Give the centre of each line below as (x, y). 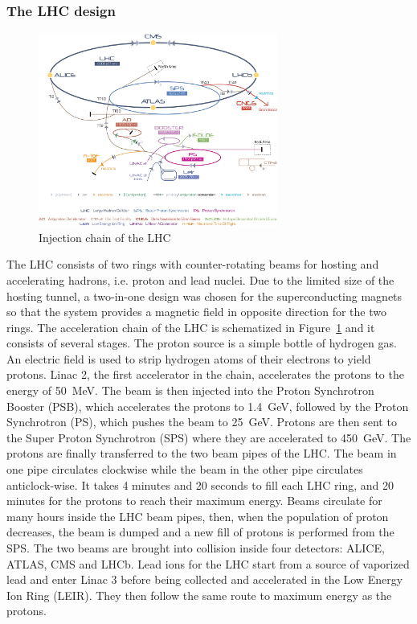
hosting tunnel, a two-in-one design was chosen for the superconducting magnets (204, 296)
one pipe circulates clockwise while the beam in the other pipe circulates (185, 469)
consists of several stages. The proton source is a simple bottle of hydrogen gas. (202, 343)
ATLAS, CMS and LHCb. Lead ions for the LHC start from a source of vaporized (208, 563)
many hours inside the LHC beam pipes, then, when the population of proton (198, 516)
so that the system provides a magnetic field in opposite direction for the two (196, 312)
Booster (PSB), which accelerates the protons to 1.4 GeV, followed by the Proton (208, 406)
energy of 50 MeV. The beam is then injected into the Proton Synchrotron (190, 390)
